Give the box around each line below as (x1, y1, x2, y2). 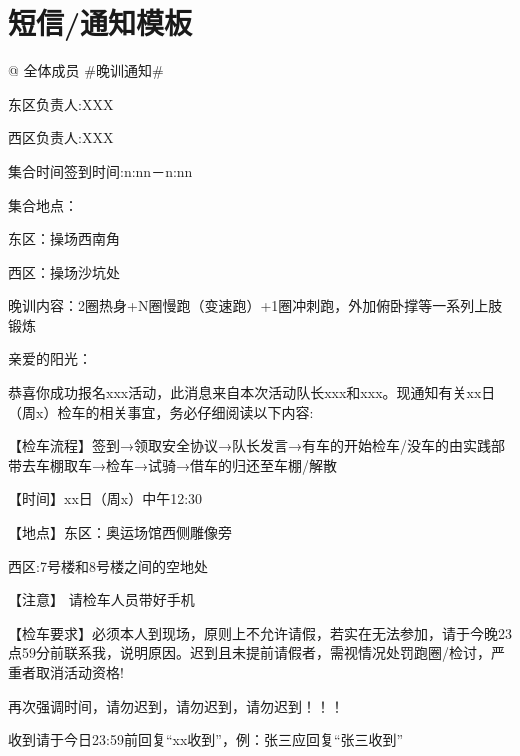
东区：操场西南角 (8, 228, 120, 249)
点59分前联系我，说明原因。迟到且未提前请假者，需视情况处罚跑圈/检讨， (8, 642, 491, 663)
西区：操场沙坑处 (8, 261, 120, 282)
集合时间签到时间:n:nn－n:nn (8, 160, 193, 181)
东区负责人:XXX (8, 93, 114, 114)
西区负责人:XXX (8, 127, 114, 148)
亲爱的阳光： (8, 348, 92, 369)
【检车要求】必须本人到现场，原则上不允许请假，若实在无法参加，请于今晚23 (8, 622, 512, 643)
